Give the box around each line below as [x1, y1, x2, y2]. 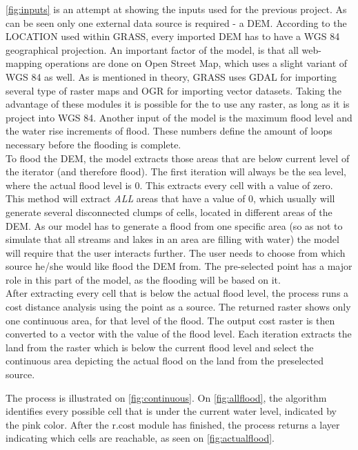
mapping [6, 56, 42, 70]
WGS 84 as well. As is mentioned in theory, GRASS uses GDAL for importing [6, 69, 337, 84]
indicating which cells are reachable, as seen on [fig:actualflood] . [6, 431, 275, 445]
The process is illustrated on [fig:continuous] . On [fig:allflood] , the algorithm [6, 390, 327, 404]
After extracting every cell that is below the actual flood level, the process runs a [6, 286, 349, 300]
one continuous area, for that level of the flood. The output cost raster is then [6, 313, 335, 327]
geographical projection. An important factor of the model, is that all [6, 42, 299, 57]
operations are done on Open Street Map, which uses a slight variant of [45, 56, 348, 70]
